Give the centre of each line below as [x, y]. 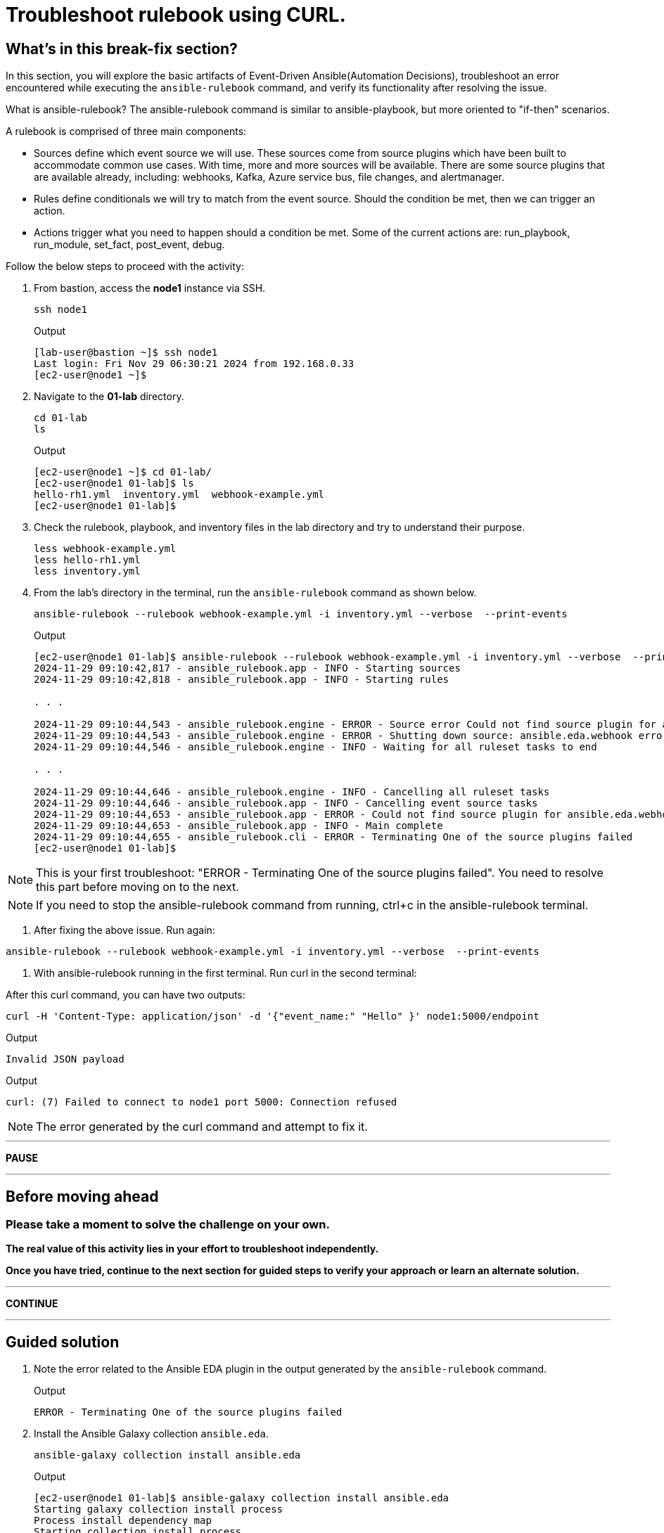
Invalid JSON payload [65, 1059]
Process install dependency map [123, 1521]
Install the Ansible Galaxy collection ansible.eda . [152, 1434]
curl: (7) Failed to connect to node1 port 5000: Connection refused [202, 1102]
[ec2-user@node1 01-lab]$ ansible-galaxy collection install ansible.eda [242, 1498]
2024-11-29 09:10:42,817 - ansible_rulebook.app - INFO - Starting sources [247, 668]
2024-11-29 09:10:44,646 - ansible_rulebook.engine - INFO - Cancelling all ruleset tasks [292, 792]
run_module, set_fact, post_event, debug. [129, 245]
